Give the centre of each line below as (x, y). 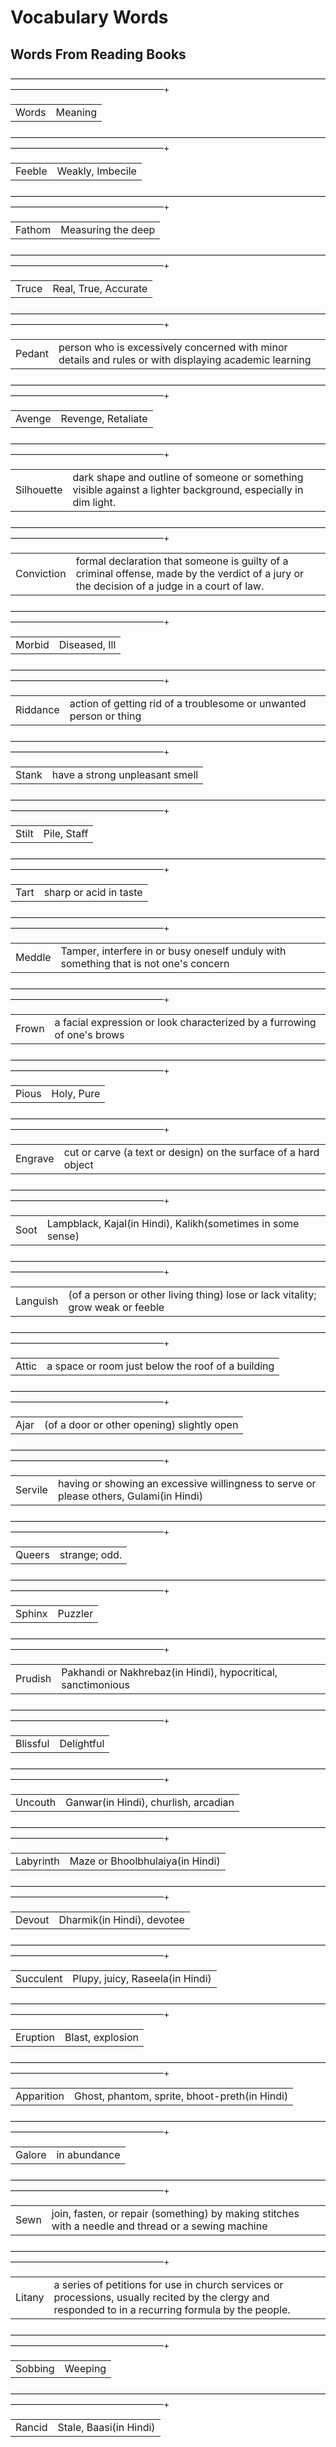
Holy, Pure (76, 1093)
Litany (30, 2297)
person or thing (105, 716)
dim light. (94, 502)
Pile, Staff (66, 833)
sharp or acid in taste (93, 892)
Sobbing (35, 2368)
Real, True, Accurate (100, 288)
